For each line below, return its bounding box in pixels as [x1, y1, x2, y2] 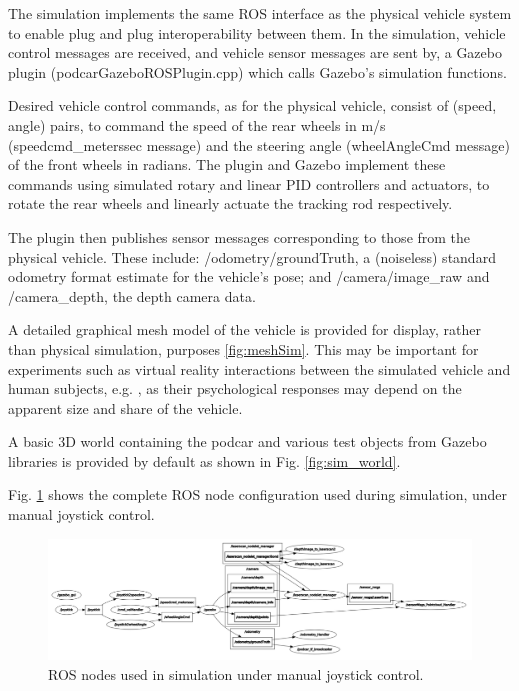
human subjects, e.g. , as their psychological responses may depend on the [8, 378, 462, 399]
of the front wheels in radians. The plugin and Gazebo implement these [8, 154, 446, 175]
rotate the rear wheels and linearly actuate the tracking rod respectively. [8, 193, 453, 214]
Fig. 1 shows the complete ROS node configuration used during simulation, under [8, 484, 508, 505]
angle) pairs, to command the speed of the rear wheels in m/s [8, 114, 386, 135]
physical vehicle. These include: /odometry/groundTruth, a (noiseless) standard [8, 246, 496, 267]
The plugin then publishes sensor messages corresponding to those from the [8, 226, 471, 247]
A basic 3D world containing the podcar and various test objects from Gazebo [8, 431, 487, 452]
